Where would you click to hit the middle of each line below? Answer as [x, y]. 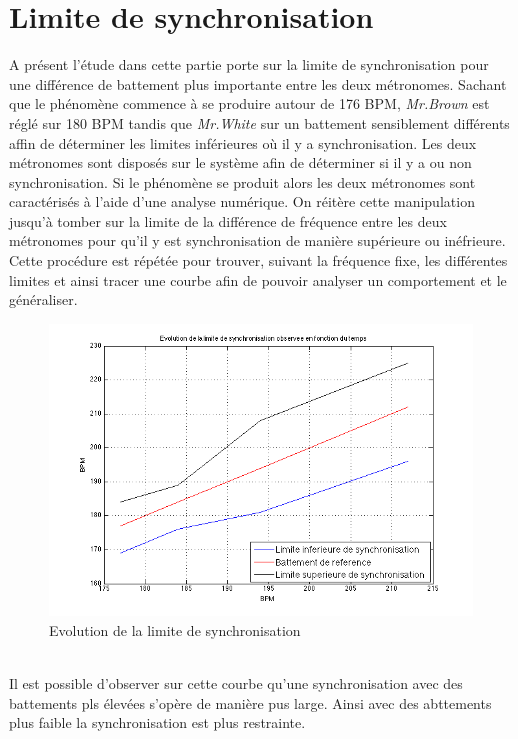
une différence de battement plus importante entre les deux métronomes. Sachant [258, 83]
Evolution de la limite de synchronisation [175, 630]
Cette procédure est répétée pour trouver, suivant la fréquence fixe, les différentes [258, 260]
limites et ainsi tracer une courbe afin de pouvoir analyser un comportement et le [258, 279]
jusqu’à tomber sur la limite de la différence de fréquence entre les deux [228, 220]
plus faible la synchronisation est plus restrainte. [157, 722]
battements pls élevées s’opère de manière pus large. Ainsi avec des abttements [250, 702]
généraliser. [43, 299]
